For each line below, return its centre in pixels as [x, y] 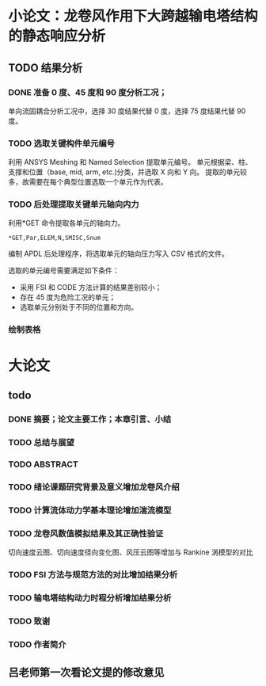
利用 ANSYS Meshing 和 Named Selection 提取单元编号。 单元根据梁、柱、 [130, 162]
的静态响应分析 [57, 36]
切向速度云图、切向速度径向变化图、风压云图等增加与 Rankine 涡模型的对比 [131, 552]
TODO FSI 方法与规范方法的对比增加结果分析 [93, 574]
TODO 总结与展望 [42, 442]
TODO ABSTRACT [44, 464]
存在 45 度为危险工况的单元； [68, 297]
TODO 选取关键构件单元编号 [61, 143]
